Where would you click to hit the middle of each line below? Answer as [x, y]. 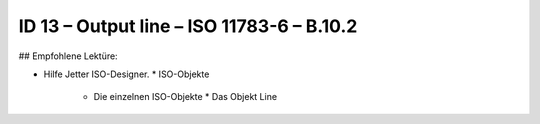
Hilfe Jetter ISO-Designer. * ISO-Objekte [126, 74]
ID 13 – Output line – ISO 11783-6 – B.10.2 [188, 26]
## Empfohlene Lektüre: [68, 56]
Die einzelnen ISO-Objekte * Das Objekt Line [185, 97]
